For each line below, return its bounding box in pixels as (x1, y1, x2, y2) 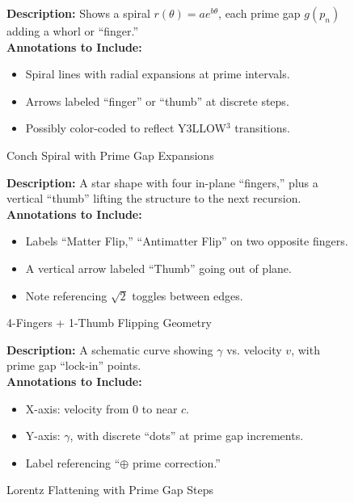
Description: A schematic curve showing (6, 341, 213, 358)
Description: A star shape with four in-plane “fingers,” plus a (6, 174, 318, 191)
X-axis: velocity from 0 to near (25, 400, 178, 417)
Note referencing (25, 287, 107, 304)
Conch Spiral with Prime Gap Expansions (6, 146, 214, 163)
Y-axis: (25, 427, 61, 444)
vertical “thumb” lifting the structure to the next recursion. (6, 190, 301, 207)
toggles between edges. (132, 287, 243, 304)
